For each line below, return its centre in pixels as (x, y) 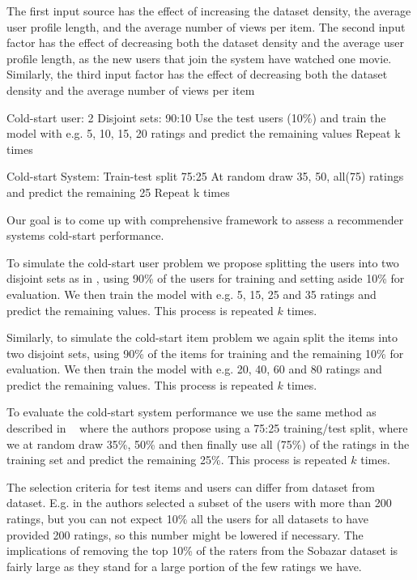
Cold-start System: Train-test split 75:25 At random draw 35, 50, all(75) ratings (205, 176)
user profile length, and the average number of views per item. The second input (206, 26)
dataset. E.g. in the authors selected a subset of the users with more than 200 (199, 503)
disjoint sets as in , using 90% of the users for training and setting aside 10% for (206, 278)
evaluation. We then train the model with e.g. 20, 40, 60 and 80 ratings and (194, 369)
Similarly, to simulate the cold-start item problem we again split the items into (202, 337)
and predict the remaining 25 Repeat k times (118, 192)
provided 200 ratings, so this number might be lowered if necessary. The (185, 534)
